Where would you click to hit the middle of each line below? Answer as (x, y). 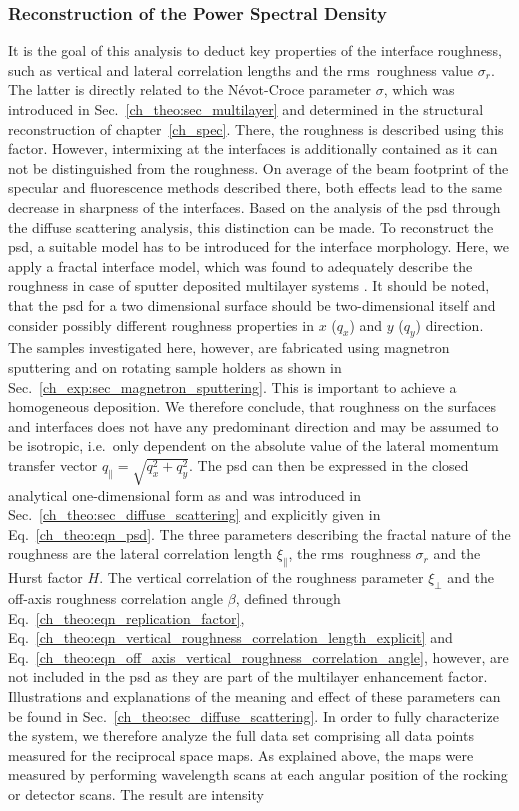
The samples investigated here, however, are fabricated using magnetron (229, 347)
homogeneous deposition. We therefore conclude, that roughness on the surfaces (252, 406)
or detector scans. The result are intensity (136, 793)
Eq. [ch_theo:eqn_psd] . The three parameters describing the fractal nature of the (259, 533)
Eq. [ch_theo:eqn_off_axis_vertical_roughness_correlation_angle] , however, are (258, 656)
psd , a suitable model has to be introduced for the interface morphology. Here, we (258, 246)
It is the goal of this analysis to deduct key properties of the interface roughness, (255, 50)
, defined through (288, 598)
